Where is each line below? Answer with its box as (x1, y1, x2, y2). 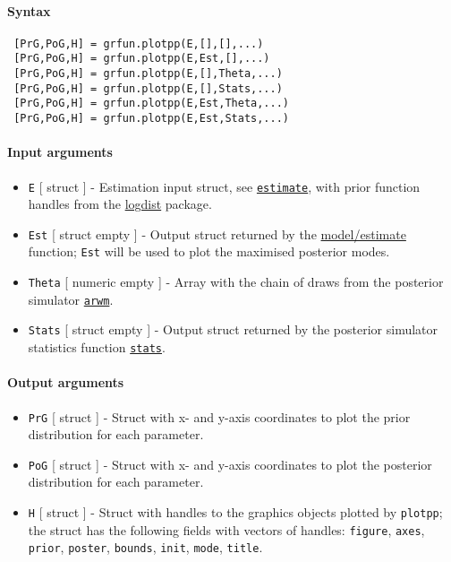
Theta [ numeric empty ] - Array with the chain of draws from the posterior (28, 272, 444, 291)
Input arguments (7, 143, 113, 161)
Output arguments (7, 373, 124, 392)
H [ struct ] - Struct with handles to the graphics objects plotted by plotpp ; (28, 503, 443, 522)
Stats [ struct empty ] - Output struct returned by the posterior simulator (28, 320, 438, 339)
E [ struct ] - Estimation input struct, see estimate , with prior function (28, 177, 421, 195)
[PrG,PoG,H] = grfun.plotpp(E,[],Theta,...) (13, 67, 283, 81)
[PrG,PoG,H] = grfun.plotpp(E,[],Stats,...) (13, 82, 283, 95)
